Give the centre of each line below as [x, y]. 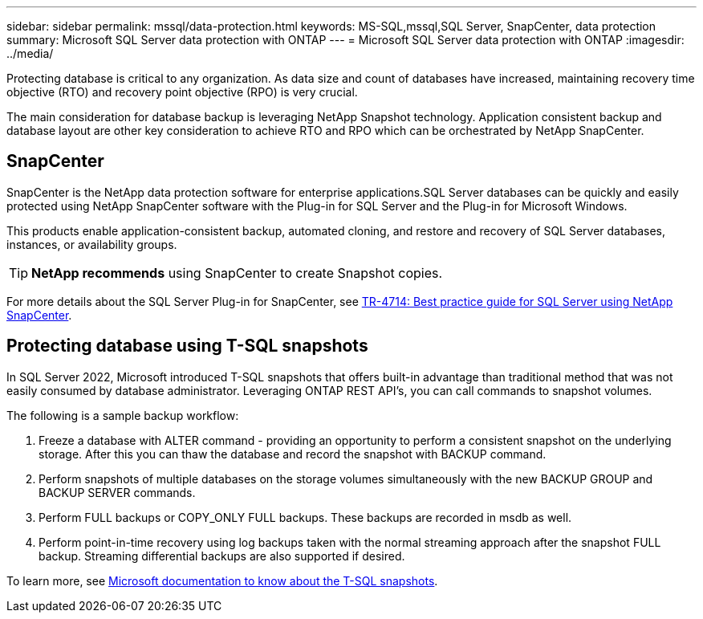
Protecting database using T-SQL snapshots [187, 346]
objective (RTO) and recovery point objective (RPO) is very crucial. [182, 92]
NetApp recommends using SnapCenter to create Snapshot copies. [237, 273]
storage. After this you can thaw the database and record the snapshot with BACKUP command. [293, 454]
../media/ [30, 53]
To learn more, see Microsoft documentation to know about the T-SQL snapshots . [222, 580]
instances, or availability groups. [92, 244]
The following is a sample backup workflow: [123, 415]
